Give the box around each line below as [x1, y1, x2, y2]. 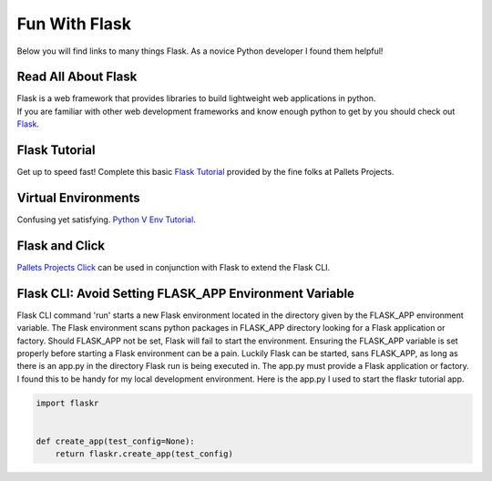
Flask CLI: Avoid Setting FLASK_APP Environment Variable [16, 285, 355, 301]
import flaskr [36, 397, 99, 408]
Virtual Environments [16, 189, 140, 205]
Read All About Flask [16, 69, 138, 85]
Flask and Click [16, 238, 106, 253]
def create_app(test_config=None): [36, 435, 195, 446]
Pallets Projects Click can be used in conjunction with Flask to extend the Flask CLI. [16, 261, 331, 272]
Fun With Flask [16, 14, 132, 34]
